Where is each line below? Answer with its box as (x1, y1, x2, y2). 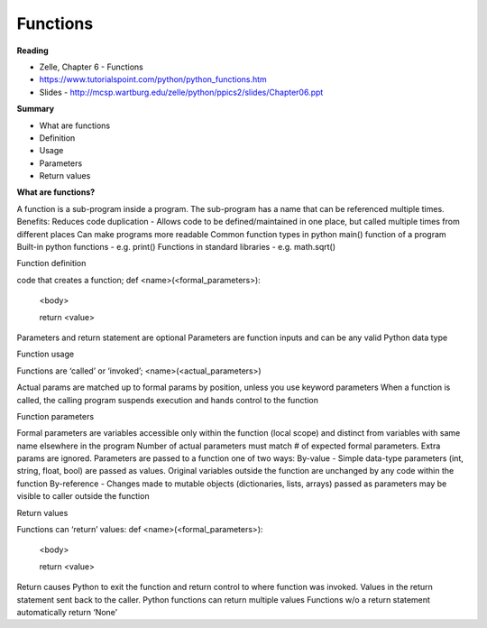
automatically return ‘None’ (16, 607, 117, 617)
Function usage (16, 348, 75, 360)
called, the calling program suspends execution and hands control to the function (16, 394, 319, 405)
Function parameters (16, 411, 95, 421)
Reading (16, 45, 49, 56)
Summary (16, 104, 54, 115)
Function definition (16, 258, 87, 269)
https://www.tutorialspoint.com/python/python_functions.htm (39, 74, 268, 85)
